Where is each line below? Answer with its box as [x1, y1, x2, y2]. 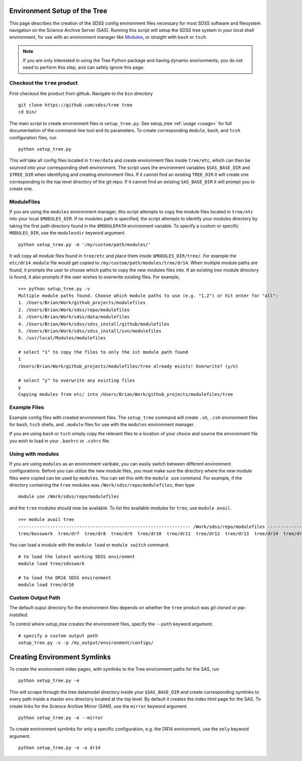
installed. [9, 612, 29, 618]
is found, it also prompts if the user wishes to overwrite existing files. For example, [9, 274, 180, 280]
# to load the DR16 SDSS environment [18, 575, 112, 580]
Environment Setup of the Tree [9, 7, 108, 15]
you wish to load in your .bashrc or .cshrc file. [9, 438, 111, 444]
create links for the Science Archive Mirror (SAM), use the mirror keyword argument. [9, 703, 188, 709]
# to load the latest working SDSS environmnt [18, 554, 135, 559]
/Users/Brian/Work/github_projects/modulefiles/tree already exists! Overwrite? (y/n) [18, 363, 239, 369]
